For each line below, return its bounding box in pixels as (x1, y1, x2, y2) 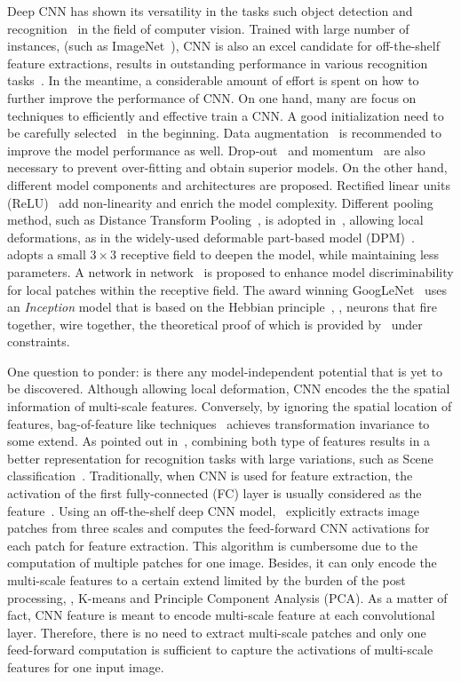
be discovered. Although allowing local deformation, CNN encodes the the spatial (7, 379, 450, 398)
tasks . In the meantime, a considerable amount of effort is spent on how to (7, 71, 419, 90)
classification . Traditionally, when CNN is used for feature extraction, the (7, 466, 413, 485)
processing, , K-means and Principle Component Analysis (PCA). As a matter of (7, 588, 448, 607)
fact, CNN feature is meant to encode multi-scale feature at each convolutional (7, 606, 435, 624)
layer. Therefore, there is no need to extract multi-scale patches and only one (7, 623, 426, 641)
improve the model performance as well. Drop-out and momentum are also (7, 140, 425, 159)
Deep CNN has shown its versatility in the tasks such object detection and (7, 2, 413, 20)
